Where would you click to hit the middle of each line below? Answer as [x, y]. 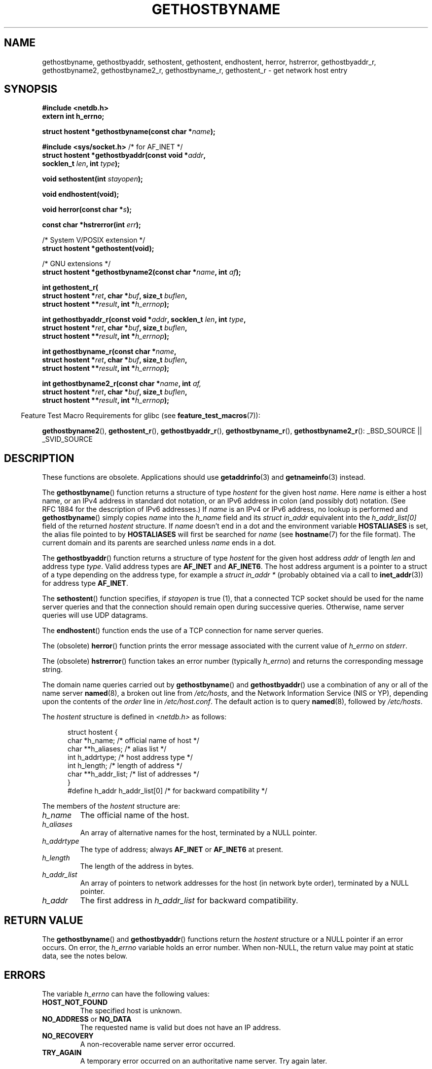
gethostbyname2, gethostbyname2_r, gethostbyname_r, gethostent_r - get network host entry [195, 70]
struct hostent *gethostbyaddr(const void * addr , [124, 155]
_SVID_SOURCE [67, 439]
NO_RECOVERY [68, 1035]
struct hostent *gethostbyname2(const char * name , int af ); [142, 272]
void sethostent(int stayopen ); [92, 179]
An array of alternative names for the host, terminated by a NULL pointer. [198, 833]
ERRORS [25, 975]
